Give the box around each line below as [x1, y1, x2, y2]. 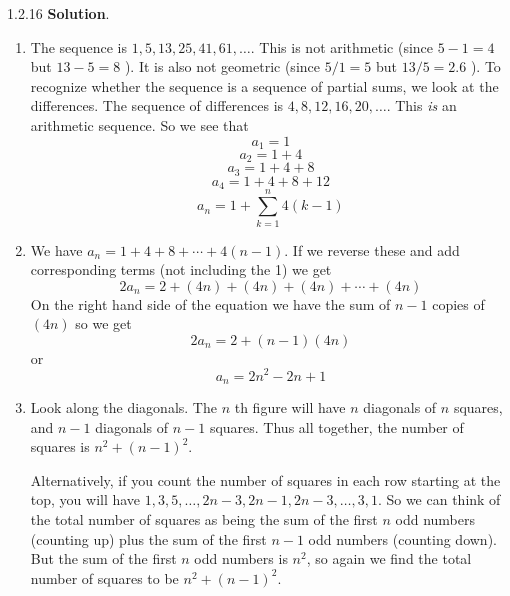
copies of [432, 293, 485, 314]
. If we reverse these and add [284, 239, 460, 260]
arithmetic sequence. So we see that [30, 114, 249, 135]
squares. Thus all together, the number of [209, 416, 464, 437]
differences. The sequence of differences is [30, 95, 284, 116]
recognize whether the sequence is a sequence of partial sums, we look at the [30, 75, 499, 96]
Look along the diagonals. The [30, 397, 217, 417]
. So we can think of [377, 489, 501, 510]
